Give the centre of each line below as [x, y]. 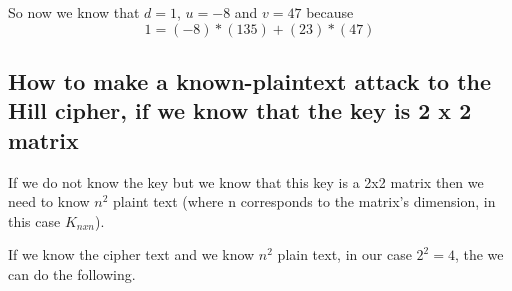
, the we [479, 254]
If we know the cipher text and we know [131, 254]
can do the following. [72, 273]
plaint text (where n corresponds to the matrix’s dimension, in [304, 201]
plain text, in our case [344, 254]
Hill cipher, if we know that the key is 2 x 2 [240, 110]
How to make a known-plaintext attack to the [250, 80]
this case [34, 220]
